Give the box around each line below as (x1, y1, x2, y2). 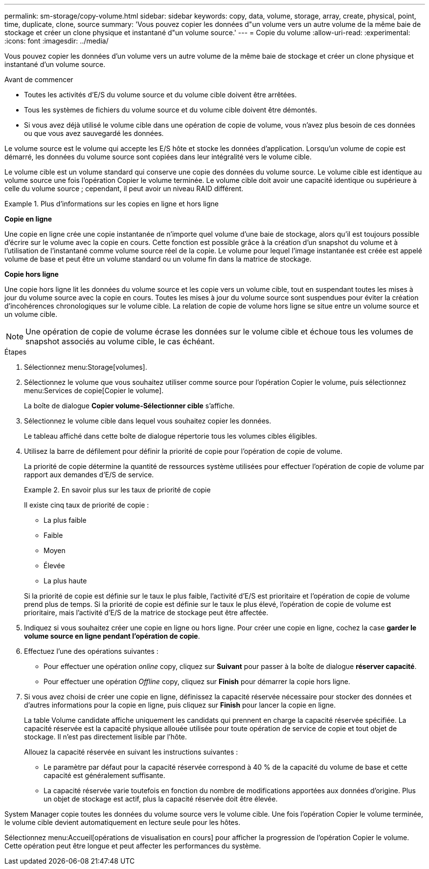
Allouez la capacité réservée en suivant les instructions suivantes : (24, 748, 238, 756)
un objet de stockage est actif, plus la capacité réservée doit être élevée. (44, 795, 278, 803)
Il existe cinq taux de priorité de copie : (24, 501, 149, 509)
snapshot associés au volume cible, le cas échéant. (25, 336, 215, 346)
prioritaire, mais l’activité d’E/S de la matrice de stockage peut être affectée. (24, 608, 269, 617)
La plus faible (44, 516, 87, 524)
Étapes (4, 348, 27, 356)
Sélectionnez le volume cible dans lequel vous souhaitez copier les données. (24, 417, 271, 425)
